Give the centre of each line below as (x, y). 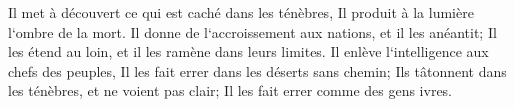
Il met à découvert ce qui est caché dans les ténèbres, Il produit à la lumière (241, 12)
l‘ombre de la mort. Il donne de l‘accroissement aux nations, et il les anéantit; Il (252, 31)
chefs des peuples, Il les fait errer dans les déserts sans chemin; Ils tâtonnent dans (257, 70)
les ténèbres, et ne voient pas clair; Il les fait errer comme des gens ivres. (230, 90)
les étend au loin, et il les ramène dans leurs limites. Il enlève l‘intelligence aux (248, 51)
